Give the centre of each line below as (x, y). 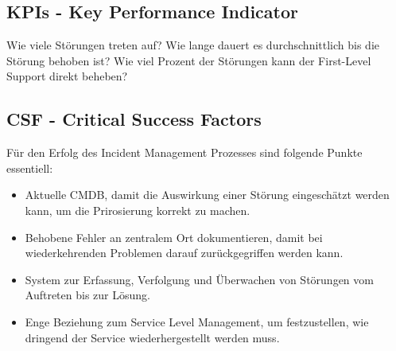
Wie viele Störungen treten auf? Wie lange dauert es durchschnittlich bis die (193, 45)
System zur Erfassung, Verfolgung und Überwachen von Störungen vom (199, 279)
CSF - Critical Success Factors (134, 119)
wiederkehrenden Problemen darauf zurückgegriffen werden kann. (184, 253)
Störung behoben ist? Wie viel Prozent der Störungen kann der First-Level (189, 60)
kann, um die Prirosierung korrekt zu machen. (138, 210)
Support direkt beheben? (67, 76)
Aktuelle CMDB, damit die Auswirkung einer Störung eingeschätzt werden (207, 195)
